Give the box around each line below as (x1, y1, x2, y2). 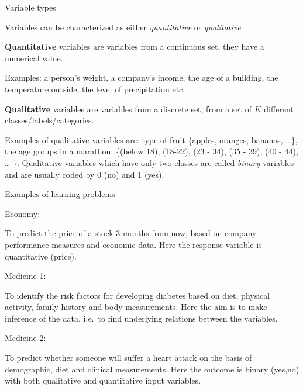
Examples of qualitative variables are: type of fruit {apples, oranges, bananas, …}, (5, 133, 298, 146)
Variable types (5, 1, 56, 13)
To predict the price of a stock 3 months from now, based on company (5, 227, 257, 239)
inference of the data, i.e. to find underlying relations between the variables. (5, 312, 278, 324)
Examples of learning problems (5, 188, 115, 200)
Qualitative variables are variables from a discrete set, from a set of (5, 102, 252, 115)
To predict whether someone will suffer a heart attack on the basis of (5, 351, 252, 364)
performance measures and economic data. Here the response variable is (5, 238, 262, 250)
